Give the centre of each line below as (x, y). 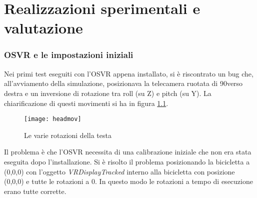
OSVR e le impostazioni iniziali (69, 55)
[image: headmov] (53, 119)
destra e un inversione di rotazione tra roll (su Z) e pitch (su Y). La (108, 93)
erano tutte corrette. (35, 191)
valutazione (43, 28)
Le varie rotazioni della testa (68, 135)
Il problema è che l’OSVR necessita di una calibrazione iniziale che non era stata (128, 152)
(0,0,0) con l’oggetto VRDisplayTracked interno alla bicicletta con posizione (119, 171)
